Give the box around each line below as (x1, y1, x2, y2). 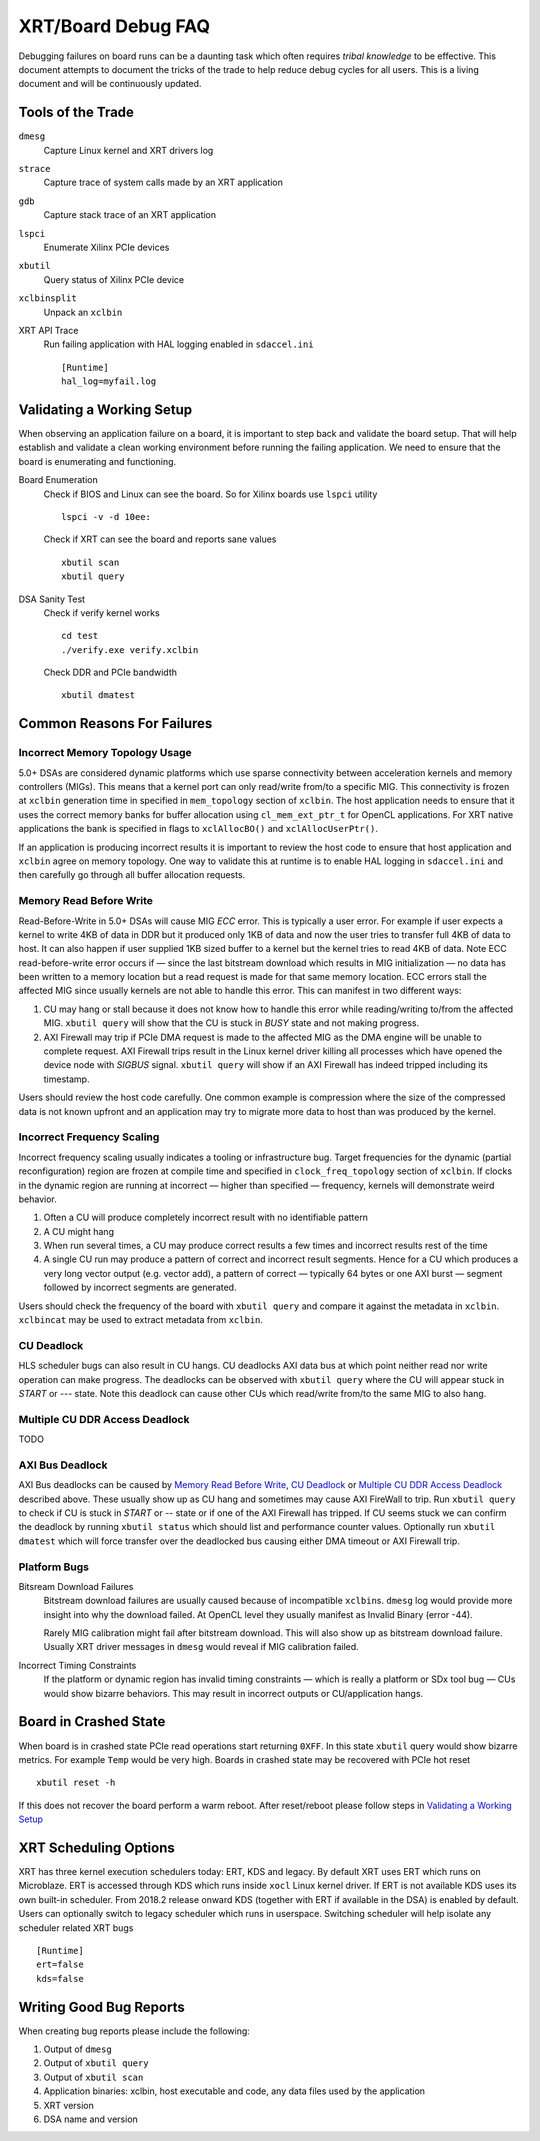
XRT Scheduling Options (18, 1839, 175, 1856)
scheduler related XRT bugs (18, 1921, 134, 1934)
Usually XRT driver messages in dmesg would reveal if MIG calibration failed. (43, 1641, 359, 1653)
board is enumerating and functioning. (18, 455, 177, 467)
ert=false (36, 1959, 84, 1970)
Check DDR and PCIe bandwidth (43, 666, 178, 679)
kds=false (36, 1973, 84, 1984)
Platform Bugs (18, 1560, 90, 1574)
